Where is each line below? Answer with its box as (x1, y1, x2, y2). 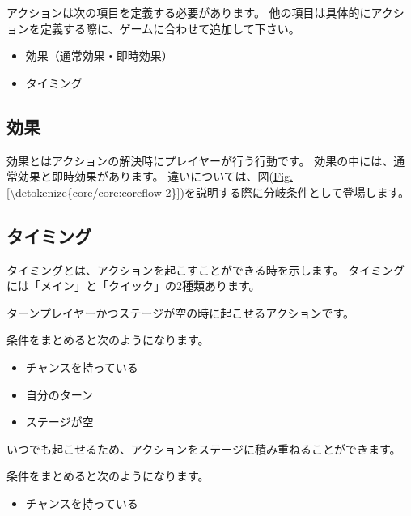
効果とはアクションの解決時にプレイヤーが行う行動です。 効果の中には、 (6, 151, 394, 168)
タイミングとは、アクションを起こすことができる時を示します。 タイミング (6, 261, 405, 278)
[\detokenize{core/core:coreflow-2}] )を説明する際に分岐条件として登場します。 (6, 183, 409, 200)
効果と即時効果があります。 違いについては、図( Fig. (17, 168, 293, 185)
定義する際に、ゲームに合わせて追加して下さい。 (40, 19, 300, 36)
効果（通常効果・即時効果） (25, 47, 173, 64)
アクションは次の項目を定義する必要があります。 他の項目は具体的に (6, 4, 371, 20)
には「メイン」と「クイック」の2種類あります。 (6, 277, 261, 294)
